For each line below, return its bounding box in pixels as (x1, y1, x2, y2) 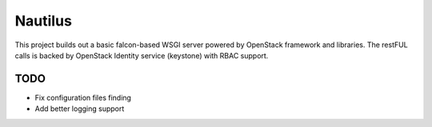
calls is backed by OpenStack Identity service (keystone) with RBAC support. (14, 50, 269, 60)
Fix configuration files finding (34, 93, 132, 102)
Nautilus (14, 12, 72, 30)
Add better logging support (34, 104, 125, 113)
